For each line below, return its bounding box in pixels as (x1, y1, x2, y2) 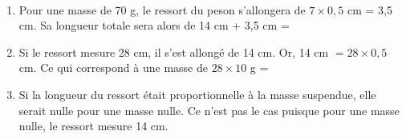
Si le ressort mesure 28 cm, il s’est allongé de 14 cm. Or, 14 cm (18, 43, 329, 60)
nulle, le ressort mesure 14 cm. (18, 117, 168, 134)
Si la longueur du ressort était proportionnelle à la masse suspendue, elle (18, 85, 376, 102)
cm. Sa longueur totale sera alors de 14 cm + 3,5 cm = (18, 17, 290, 34)
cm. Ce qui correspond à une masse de (18, 59, 208, 76)
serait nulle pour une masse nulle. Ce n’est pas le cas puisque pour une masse (18, 101, 400, 118)
